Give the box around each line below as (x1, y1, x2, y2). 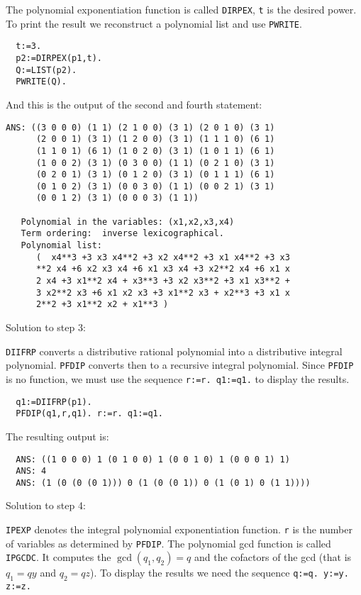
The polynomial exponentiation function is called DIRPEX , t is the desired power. (6, 2, 357, 16)
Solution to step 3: (6, 320, 86, 335)
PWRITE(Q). (16, 77, 67, 87)
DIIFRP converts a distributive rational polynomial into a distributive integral (6, 343, 343, 358)
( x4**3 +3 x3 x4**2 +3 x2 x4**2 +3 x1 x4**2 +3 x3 (35, 252, 290, 262)
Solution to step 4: (6, 498, 86, 513)
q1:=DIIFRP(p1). (16, 396, 92, 407)
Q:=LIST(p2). (16, 65, 77, 75)
